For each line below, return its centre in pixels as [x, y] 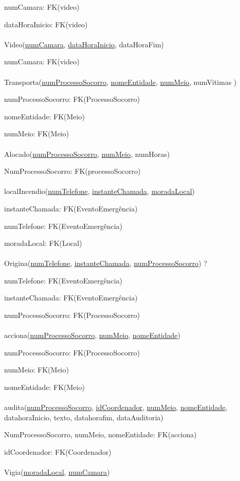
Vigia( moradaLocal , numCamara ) [57, 472]
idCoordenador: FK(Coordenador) [58, 452]
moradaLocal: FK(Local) [43, 243]
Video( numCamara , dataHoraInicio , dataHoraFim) [84, 44]
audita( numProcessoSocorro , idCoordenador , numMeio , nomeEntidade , [116, 407]
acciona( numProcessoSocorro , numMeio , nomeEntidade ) [92, 335]
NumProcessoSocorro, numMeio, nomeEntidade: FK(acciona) [101, 434]
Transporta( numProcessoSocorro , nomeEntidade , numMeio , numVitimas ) [121, 82]
